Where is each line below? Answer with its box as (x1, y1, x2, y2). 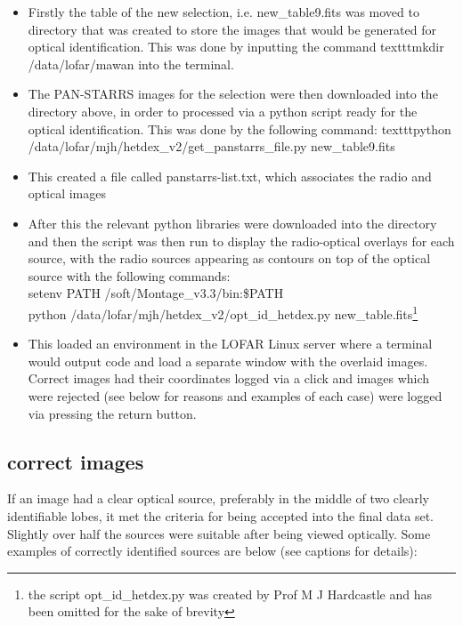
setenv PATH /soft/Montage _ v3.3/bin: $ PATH (28, 284, 284, 302)
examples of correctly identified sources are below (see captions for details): (7, 542, 418, 560)
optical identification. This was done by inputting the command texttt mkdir (28, 37, 444, 56)
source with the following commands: (28, 266, 231, 285)
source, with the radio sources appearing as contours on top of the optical (28, 249, 431, 268)
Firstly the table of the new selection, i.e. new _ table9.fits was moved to (28, 3, 419, 20)
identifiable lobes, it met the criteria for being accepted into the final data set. (7, 506, 434, 525)
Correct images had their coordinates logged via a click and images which (28, 369, 430, 388)
